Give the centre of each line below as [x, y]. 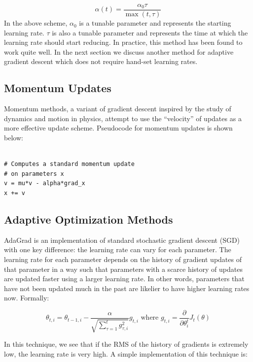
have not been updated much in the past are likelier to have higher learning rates [127, 288]
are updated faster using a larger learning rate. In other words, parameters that [124, 279]
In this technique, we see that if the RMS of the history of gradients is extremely [126, 344]
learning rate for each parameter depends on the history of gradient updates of [123, 259]
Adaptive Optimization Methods [89, 219]
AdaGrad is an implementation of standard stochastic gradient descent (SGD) [122, 240]
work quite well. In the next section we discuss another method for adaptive [119, 51]
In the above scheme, [36, 23]
